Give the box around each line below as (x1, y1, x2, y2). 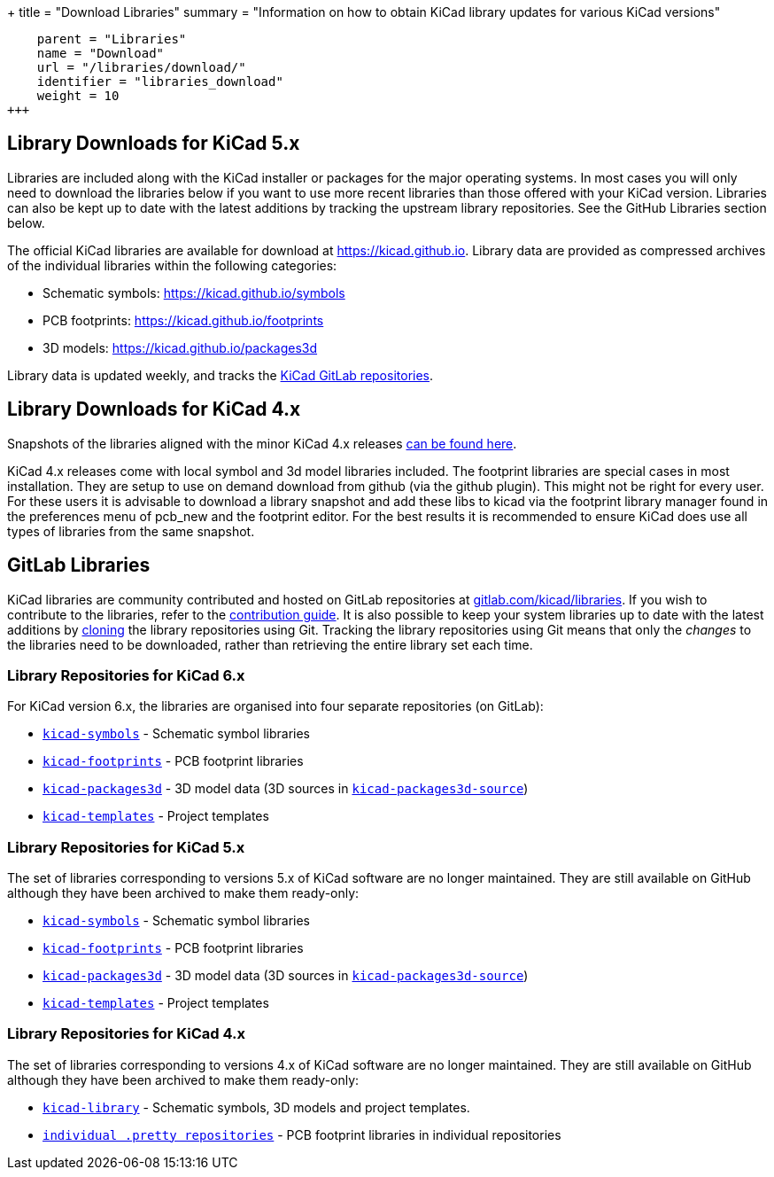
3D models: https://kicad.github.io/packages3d (43, 339, 318, 355)
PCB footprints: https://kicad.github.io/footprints (43, 312, 324, 328)
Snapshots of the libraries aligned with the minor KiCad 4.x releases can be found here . (7, 435, 517, 451)
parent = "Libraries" (36, 32, 187, 46)
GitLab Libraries (7, 554, 151, 577)
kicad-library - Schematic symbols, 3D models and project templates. (43, 1099, 470, 1115)
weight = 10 (36, 89, 120, 103)
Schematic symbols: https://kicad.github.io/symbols (43, 285, 345, 300)
